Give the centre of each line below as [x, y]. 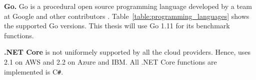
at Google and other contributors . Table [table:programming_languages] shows [127, 16]
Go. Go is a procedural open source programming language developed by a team [128, 6]
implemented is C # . [34, 71]
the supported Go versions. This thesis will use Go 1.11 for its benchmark [117, 26]
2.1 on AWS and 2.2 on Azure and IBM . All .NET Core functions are [110, 61]
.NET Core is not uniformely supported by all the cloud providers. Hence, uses [127, 52]
